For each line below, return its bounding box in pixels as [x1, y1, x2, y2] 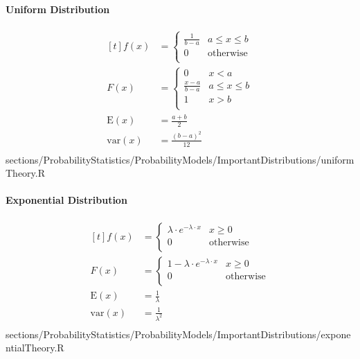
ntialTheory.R [6, 340, 64, 355]
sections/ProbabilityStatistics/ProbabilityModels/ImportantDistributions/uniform [6, 152, 354, 166]
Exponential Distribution [6, 193, 127, 207]
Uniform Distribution [6, 1, 110, 16]
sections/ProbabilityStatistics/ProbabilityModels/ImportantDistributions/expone [6, 326, 351, 341]
